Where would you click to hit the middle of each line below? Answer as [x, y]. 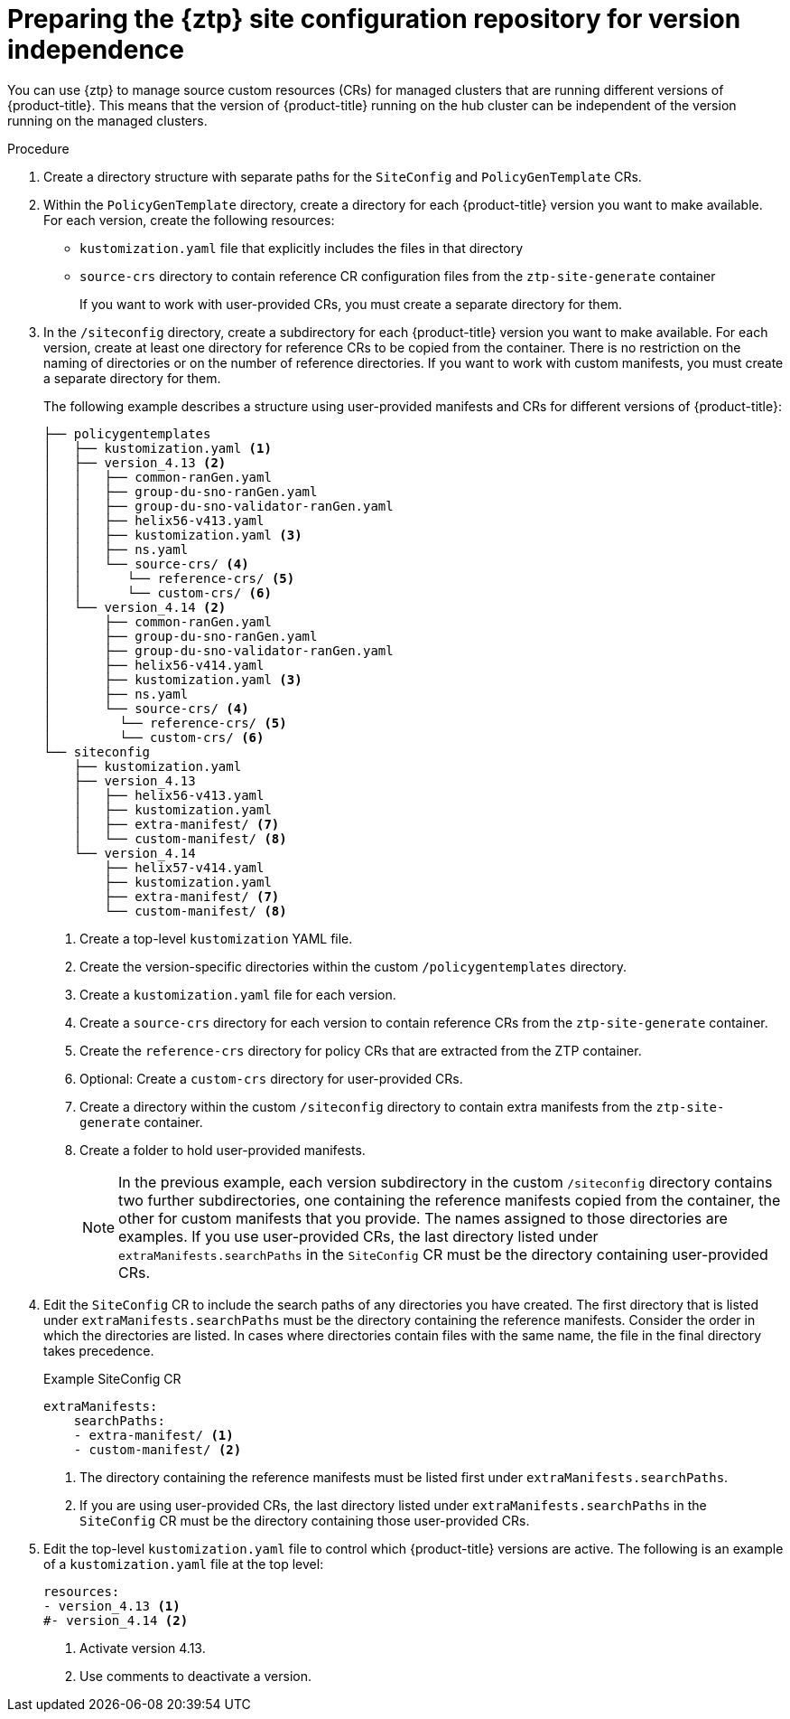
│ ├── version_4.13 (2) [135, 462]
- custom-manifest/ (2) [158, 1449]
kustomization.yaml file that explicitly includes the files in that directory [302, 248]
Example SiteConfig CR [112, 1378]
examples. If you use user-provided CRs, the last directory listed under [358, 1236]
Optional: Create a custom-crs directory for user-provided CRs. [271, 1078]
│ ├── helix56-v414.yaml [154, 665]
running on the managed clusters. [107, 120]
